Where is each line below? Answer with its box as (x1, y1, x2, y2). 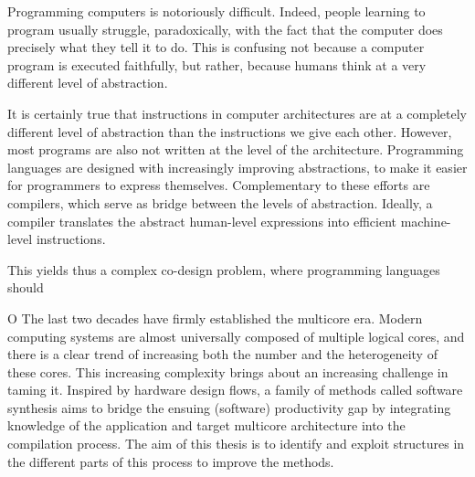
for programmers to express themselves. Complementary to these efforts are (7, 175, 430, 195)
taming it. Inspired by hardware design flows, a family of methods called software (7, 380, 463, 399)
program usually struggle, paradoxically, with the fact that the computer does (7, 19, 443, 38)
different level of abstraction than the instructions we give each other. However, (7, 122, 452, 141)
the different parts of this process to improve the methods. (7, 451, 334, 471)
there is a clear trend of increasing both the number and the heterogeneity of (7, 344, 438, 364)
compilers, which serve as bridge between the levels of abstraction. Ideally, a (7, 193, 433, 212)
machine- (400, 211, 451, 230)
